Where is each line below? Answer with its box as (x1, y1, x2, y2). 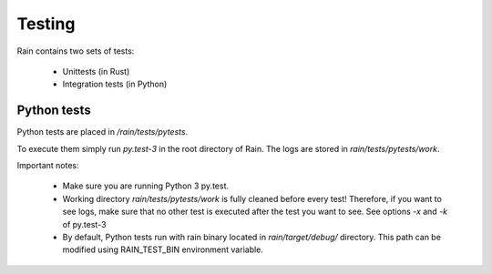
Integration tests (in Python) (62, 78, 168, 90)
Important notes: (16, 160, 79, 171)
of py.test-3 (62, 218, 107, 229)
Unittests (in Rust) (62, 66, 130, 76)
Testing (16, 14, 76, 34)
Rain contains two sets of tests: (16, 46, 135, 56)
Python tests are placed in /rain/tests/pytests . (16, 127, 189, 137)
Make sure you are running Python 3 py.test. (62, 180, 230, 191)
